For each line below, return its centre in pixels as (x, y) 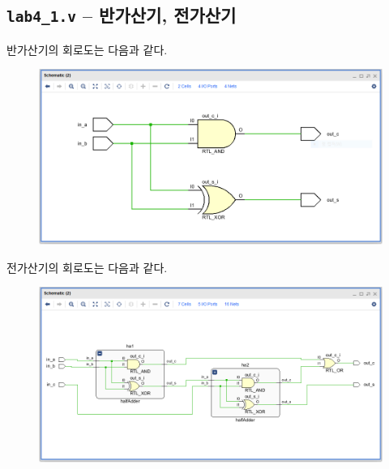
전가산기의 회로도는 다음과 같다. (87, 267)
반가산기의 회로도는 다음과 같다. (87, 49)
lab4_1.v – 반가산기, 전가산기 (122, 15)
